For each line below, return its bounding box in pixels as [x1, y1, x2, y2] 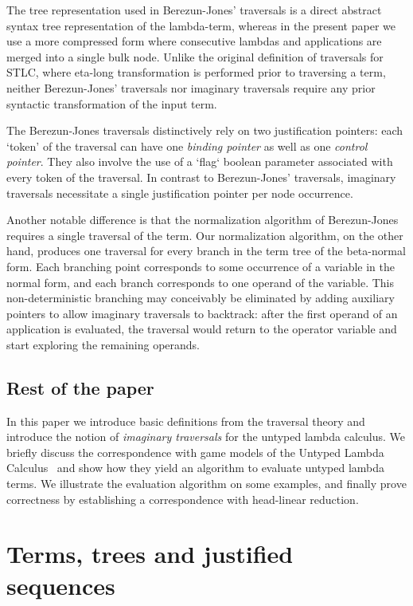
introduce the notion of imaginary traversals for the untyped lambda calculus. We [6, 428, 406, 445]
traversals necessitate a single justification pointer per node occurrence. [6, 184, 353, 201]
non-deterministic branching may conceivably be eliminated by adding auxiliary [6, 289, 395, 306]
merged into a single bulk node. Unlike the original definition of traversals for [6, 48, 384, 65]
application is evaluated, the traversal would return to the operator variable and [6, 321, 397, 337]
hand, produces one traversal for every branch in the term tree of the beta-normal [6, 242, 406, 259]
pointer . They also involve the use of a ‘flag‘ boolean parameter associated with [6, 153, 393, 170]
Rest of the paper [6, 375, 154, 399]
